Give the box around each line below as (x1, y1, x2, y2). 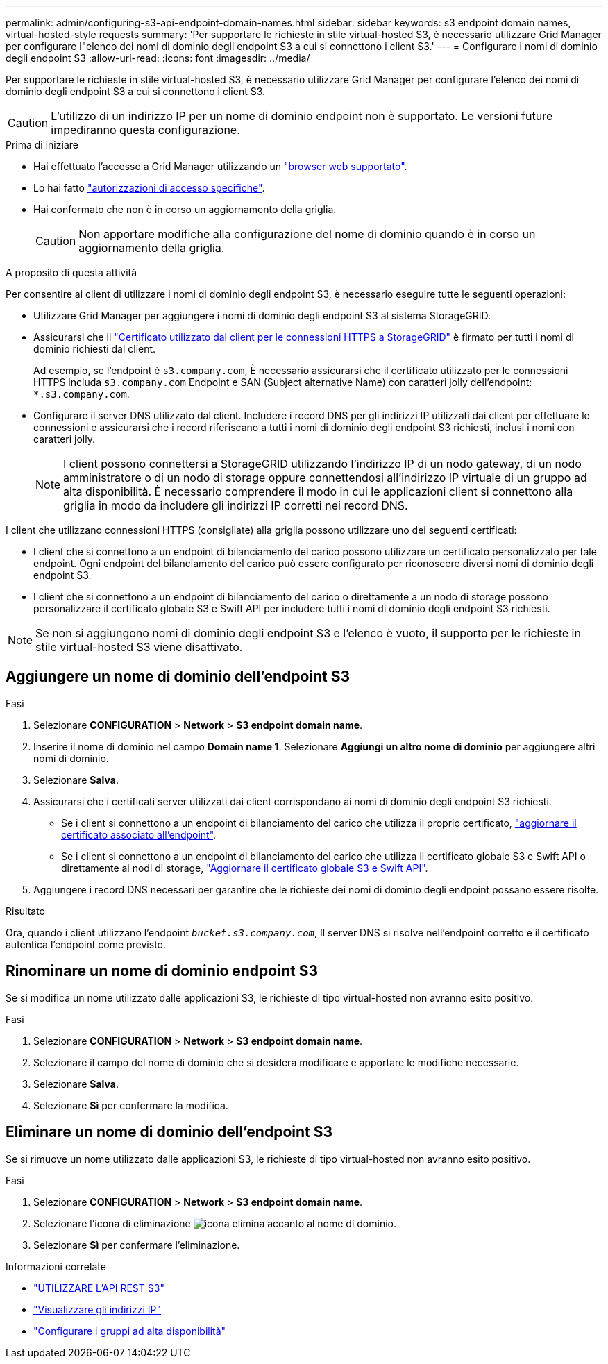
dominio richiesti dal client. (33, 343, 156, 355)
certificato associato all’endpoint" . (61, 828, 217, 841)
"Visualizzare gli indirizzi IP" (33, 1303, 162, 1315)
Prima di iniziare (6, 139, 78, 151)
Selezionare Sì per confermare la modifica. (33, 1099, 228, 1111)
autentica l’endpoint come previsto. (6, 938, 167, 950)
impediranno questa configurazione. (51, 123, 240, 137)
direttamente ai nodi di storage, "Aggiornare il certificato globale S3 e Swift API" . (61, 861, 428, 874)
